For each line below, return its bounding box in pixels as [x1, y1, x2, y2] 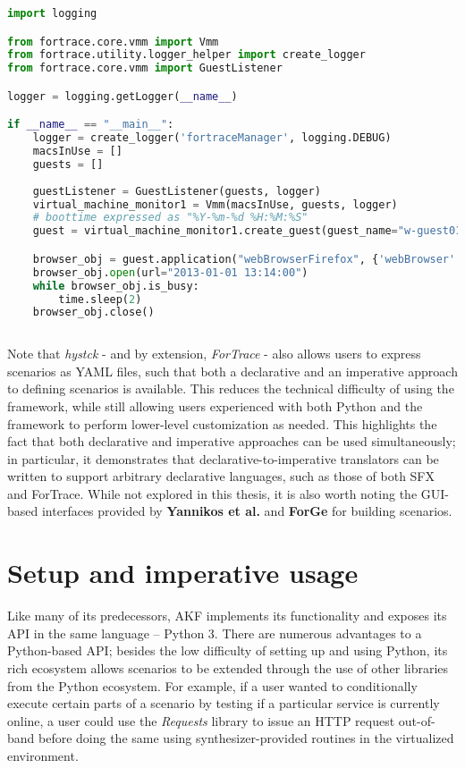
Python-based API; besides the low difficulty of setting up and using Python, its [7, 641, 448, 660]
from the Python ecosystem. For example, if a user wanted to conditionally [7, 676, 418, 695]
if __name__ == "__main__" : [7, 118, 174, 131]
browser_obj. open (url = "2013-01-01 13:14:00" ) [32, 266, 309, 279]
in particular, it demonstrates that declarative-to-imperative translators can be [7, 449, 439, 468]
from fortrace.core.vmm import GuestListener [7, 62, 283, 75]
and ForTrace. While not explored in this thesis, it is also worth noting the [7, 484, 418, 502]
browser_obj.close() [32, 306, 155, 319]
